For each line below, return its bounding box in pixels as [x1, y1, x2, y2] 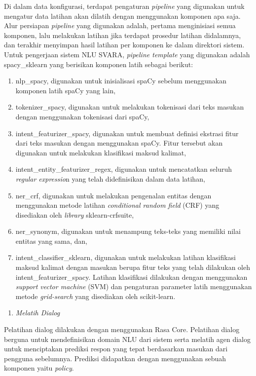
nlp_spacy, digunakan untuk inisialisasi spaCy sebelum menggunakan [15, 75, 226, 86]
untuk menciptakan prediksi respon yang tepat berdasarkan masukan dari [4, 343, 228, 354]
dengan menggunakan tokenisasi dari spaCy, [15, 111, 149, 121]
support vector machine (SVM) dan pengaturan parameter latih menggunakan [15, 281, 252, 292]
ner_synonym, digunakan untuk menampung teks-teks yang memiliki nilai [15, 226, 241, 236]
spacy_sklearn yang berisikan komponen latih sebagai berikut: [4, 59, 193, 69]
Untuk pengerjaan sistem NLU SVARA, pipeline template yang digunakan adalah [4, 49, 250, 59]
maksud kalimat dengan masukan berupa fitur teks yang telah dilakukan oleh [15, 262, 250, 272]
